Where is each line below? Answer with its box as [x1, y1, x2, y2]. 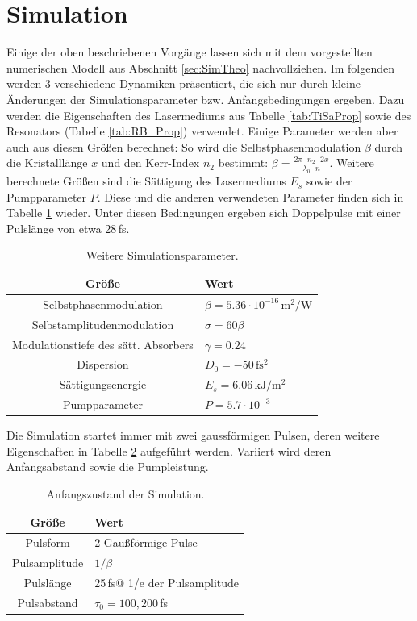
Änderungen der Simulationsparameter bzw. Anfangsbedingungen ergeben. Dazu [6, 90, 405, 107]
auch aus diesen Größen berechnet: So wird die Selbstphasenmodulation [6, 138, 361, 155]
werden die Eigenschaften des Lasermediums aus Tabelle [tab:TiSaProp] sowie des [6, 106, 411, 123]
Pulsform [25, 534, 70, 551]
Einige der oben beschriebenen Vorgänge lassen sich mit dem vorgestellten [6, 44, 373, 60]
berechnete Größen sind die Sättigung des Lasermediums [6, 173, 286, 190]
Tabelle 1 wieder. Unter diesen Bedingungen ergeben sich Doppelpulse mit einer [6, 204, 401, 221]
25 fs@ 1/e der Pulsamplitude [94, 574, 240, 591]
